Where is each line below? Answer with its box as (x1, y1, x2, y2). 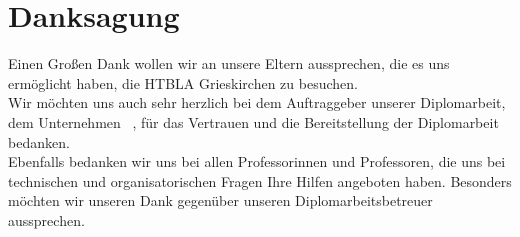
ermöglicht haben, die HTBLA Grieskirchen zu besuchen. (8, 72, 358, 93)
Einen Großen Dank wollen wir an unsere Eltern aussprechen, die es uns (8, 53, 450, 74)
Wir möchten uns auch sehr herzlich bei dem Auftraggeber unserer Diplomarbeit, (8, 92, 506, 113)
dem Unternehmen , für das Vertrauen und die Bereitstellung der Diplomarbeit (8, 111, 499, 132)
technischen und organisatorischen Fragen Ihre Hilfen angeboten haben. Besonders (8, 170, 512, 191)
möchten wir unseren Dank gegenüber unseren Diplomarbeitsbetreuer (8, 190, 433, 211)
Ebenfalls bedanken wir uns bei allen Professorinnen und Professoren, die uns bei (8, 151, 506, 172)
